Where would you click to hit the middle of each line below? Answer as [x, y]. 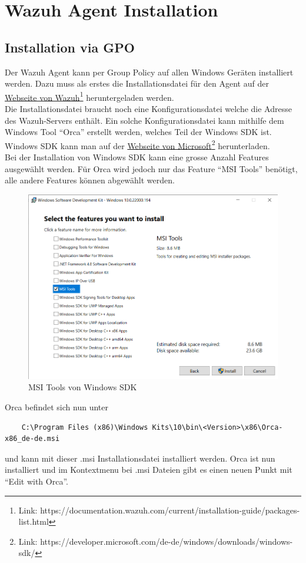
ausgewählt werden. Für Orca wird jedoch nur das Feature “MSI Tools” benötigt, [151, 168]
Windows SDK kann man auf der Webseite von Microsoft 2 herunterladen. [137, 144]
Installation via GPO [70, 47]
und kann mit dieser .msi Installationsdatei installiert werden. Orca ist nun [140, 458]
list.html [34, 521]
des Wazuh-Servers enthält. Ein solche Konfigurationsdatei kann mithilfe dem [144, 120]
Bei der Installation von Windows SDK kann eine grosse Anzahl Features [137, 157]
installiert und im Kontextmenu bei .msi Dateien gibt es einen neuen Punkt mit [149, 470]
